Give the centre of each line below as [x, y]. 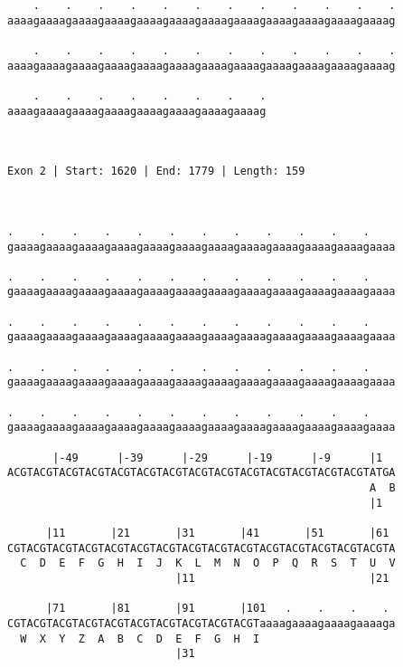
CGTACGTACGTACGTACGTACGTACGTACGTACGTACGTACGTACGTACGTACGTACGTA [201, 548]
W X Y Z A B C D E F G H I [140, 638]
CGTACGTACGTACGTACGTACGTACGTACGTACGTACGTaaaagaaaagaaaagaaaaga [201, 623]
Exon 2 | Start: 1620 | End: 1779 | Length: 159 [156, 172]
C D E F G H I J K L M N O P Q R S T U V [208, 563]
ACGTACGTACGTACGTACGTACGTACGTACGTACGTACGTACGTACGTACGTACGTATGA [201, 473]
